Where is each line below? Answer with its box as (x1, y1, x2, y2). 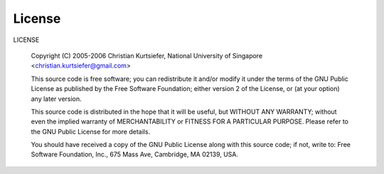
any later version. (31, 94, 82, 103)
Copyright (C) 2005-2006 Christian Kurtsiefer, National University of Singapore (31, 51, 263, 60)
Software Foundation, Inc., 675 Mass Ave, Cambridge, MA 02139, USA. (31, 150, 238, 159)
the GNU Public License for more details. (31, 127, 151, 136)
